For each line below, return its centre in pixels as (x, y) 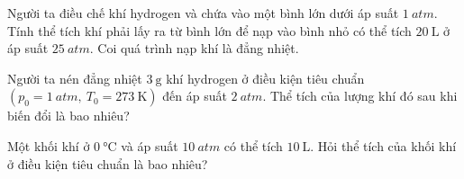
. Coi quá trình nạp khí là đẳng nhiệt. (194, 48)
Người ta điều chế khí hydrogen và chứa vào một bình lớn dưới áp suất (203, 13)
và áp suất (150, 145)
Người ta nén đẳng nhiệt (75, 78)
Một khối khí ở (49, 145)
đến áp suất (195, 96)
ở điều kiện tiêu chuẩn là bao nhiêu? (108, 163)
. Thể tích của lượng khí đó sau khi (360, 96)
